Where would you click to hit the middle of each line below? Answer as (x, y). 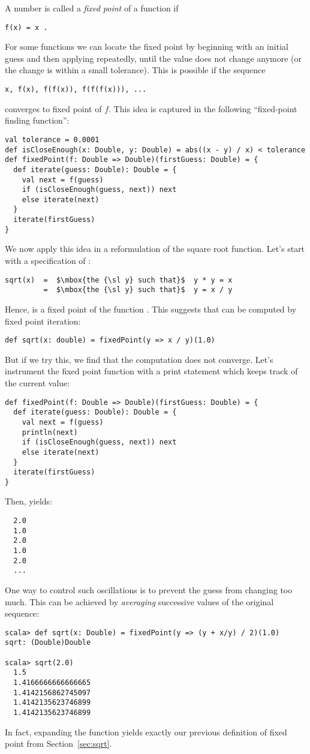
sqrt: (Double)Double (48, 643)
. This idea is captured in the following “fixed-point (203, 108)
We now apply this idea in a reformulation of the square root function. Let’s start (155, 249)
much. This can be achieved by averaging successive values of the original (139, 601)
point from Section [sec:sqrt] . (58, 744)
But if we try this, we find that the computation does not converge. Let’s (139, 359)
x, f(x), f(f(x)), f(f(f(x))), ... (76, 90)
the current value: (37, 382)
